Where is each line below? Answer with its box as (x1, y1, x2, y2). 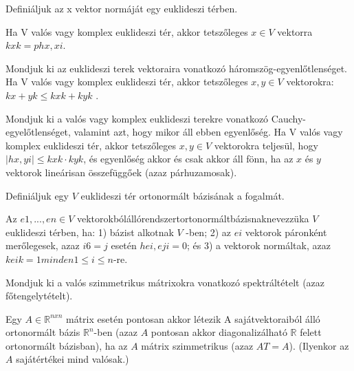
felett (300, 325, 322, 339)
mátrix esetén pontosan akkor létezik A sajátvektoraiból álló (65, 311, 320, 326)
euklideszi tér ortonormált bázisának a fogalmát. (80, 188, 285, 202)
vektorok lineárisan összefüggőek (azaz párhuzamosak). (5, 165, 237, 179)
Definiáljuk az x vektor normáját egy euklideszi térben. (5, 1, 238, 15)
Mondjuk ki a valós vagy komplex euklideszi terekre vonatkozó (5, 111, 269, 125)
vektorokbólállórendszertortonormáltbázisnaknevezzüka (76, 211, 309, 226)
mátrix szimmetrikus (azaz (141, 338, 254, 352)
